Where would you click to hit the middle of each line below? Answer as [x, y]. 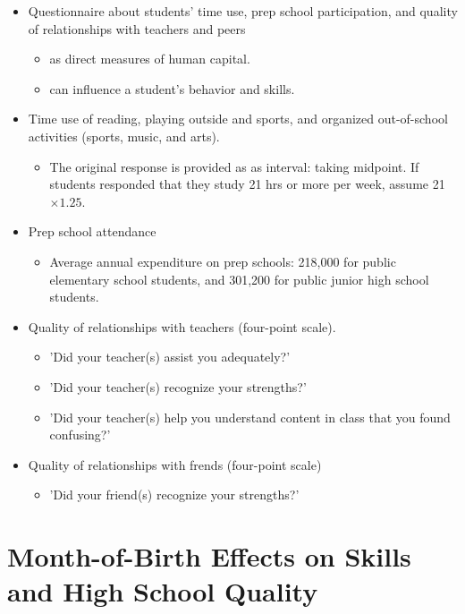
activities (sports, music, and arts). [124, 136]
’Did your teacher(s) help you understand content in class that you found [250, 417]
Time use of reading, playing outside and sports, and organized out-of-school [238, 119]
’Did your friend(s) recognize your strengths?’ [174, 495]
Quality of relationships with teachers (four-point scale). [182, 326]
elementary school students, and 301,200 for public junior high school [239, 279]
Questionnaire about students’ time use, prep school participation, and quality [243, 11]
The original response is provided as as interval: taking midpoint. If [234, 166]
